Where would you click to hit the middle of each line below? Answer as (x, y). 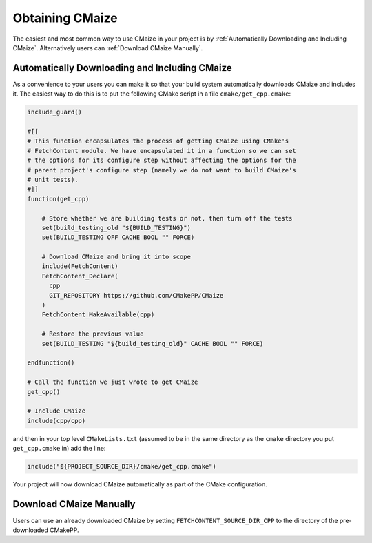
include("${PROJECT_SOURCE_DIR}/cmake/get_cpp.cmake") (122, 467)
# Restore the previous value (93, 334)
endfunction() (51, 363)
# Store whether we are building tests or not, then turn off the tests (167, 218)
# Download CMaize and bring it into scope (116, 257)
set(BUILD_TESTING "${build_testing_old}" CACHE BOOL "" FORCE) (153, 344)
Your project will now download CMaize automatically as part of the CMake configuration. (140, 484)
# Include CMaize (56, 411)
